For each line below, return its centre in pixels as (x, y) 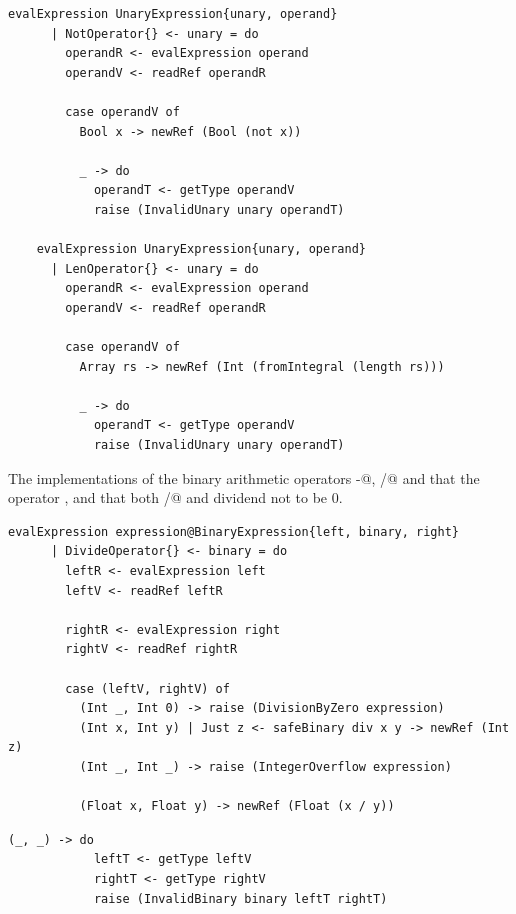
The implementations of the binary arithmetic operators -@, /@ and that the (244, 477)
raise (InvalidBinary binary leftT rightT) (240, 898)
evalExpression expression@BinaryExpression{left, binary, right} (234, 531)
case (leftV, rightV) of (147, 688)
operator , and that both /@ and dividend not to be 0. (175, 497)
